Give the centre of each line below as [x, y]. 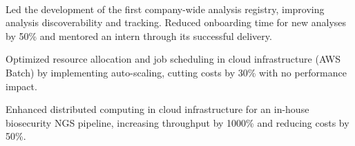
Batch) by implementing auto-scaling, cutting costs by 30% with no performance [176, 72]
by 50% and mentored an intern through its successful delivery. [139, 35]
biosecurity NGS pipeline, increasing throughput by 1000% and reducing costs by [177, 122]
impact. [21, 86]
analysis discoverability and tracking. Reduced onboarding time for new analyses [176, 22]
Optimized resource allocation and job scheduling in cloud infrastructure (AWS [173, 59]
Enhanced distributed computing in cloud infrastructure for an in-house [157, 109]
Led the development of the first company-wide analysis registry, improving [165, 9]
